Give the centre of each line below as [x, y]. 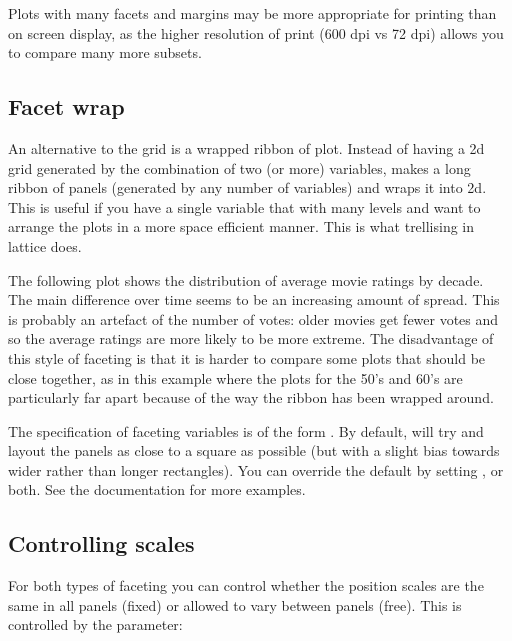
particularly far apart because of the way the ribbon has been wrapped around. [251, 397]
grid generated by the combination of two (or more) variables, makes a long [239, 167]
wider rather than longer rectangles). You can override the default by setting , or [256, 469]
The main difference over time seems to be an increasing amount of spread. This [254, 299]
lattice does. [45, 245]
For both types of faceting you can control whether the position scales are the [246, 585]
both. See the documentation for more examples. [157, 489]
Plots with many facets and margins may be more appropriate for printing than [252, 13]
